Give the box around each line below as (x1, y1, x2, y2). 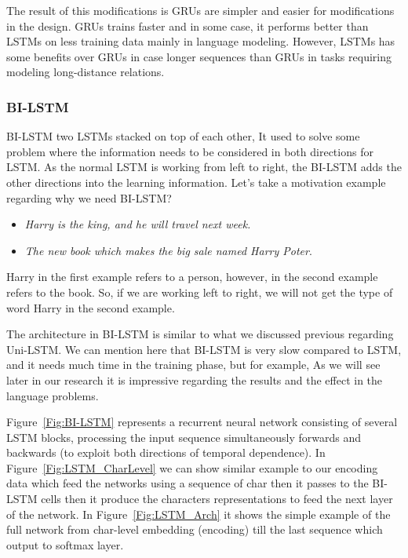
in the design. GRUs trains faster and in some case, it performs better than (6, 17, 369, 34)
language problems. (6, 387, 99, 403)
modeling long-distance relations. (6, 64, 165, 80)
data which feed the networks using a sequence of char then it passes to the (6, 475, 369, 491)
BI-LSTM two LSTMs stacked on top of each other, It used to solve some (6, 128, 360, 144)
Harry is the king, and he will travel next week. (24, 216, 251, 232)
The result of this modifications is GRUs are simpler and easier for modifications (6, 2, 395, 18)
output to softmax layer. (6, 536, 124, 553)
